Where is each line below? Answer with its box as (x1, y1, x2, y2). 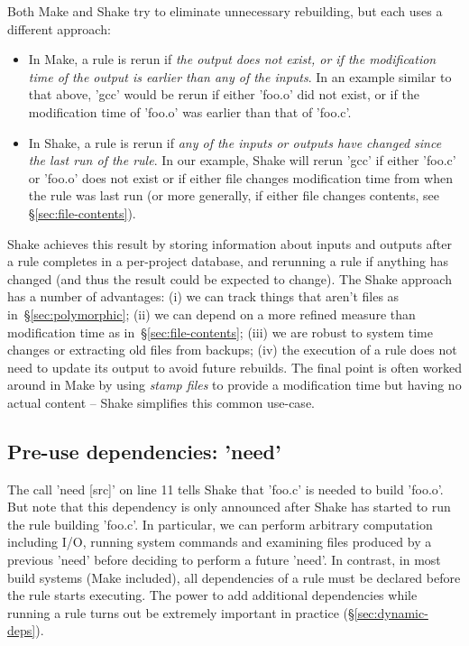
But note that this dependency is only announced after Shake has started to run (7, 497, 451, 516)
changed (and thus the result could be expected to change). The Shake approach (7, 269, 452, 288)
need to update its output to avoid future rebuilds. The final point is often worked (7, 357, 463, 376)
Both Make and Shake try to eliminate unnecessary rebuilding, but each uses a (7, 2, 443, 20)
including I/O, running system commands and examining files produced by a (7, 532, 432, 551)
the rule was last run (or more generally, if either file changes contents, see (28, 186, 439, 205)
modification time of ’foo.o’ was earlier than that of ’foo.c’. (28, 102, 352, 121)
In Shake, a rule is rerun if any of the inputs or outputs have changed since (28, 133, 442, 152)
